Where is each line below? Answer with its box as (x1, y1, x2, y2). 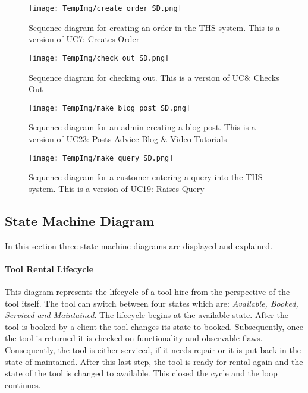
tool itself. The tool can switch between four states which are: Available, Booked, (5, 297, 298, 309)
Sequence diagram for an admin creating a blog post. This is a (29, 121, 256, 133)
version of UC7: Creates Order (29, 33, 140, 45)
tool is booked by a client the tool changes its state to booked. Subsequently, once (5, 320, 304, 332)
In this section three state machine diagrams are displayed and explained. (5, 239, 273, 251)
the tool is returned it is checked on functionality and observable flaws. (5, 332, 263, 344)
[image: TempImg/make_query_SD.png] (29, 153, 174, 162)
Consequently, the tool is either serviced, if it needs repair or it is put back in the (5, 343, 301, 356)
